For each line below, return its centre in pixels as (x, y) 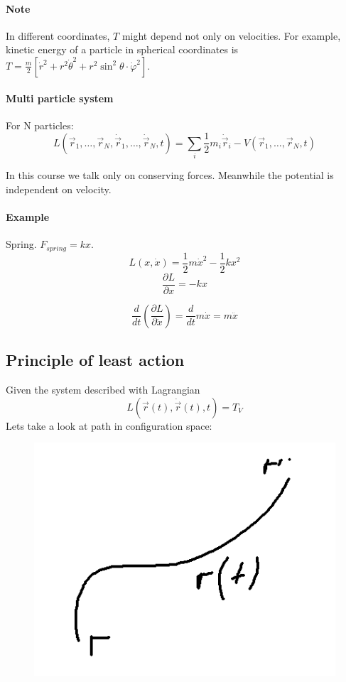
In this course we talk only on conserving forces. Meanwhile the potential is (170, 175)
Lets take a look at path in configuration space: (109, 425)
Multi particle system (60, 98)
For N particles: (40, 125)
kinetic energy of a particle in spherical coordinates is (122, 49)
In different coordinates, (58, 35)
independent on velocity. (59, 189)
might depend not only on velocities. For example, (231, 35)
